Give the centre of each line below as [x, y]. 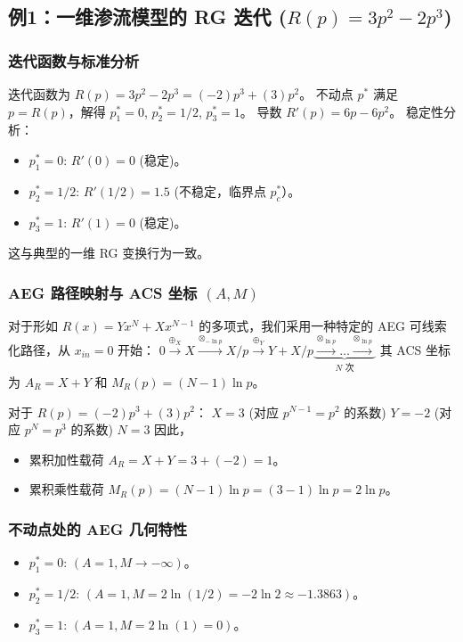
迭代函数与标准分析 [74, 60]
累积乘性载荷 [66, 489]
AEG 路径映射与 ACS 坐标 [103, 292]
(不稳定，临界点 [220, 190]
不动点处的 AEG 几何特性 [98, 528]
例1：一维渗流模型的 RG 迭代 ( [148, 16]
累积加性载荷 [66, 459]
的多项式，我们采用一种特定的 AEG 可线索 [323, 326]
